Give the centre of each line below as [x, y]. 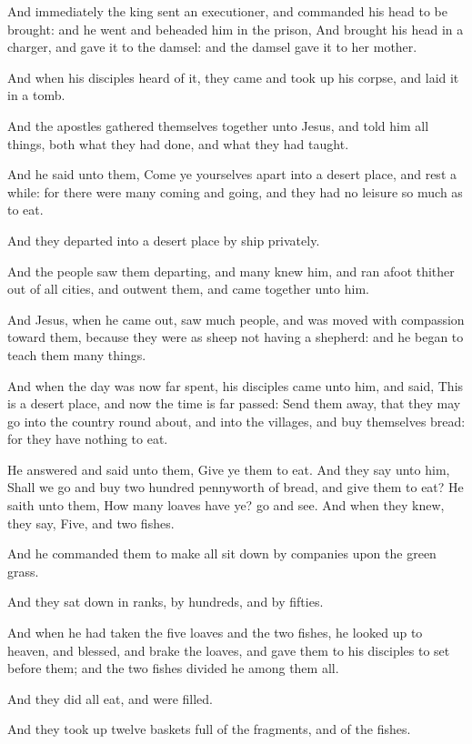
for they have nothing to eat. [88, 439]
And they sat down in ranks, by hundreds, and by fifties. [166, 602]
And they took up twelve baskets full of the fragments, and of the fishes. [209, 729]
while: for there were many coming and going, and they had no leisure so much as [235, 191]
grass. [23, 571]
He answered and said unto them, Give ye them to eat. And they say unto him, [229, 469]
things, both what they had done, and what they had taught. [178, 143]
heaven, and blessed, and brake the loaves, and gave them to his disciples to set [229, 650]
